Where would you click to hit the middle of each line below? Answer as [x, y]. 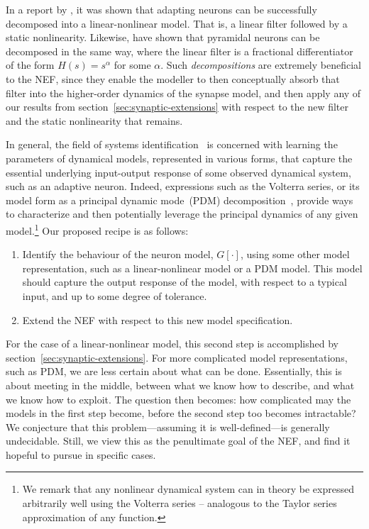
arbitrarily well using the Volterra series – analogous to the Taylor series [180, 503]
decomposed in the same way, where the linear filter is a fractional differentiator [180, 51]
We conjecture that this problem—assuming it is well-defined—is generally [168, 427]
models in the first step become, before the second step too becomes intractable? [181, 413]
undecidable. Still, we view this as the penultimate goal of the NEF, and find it [178, 441]
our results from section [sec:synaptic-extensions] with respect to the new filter [177, 107]
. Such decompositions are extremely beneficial [261, 65]
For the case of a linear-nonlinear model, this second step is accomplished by [172, 344]
